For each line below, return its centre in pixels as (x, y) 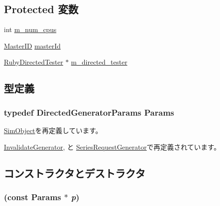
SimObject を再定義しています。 (53, 130)
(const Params (33, 197)
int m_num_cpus (30, 29)
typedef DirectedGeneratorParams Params (89, 112)
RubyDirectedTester (34, 62)
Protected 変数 (41, 9)
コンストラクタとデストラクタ (75, 173)
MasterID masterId (32, 45)
